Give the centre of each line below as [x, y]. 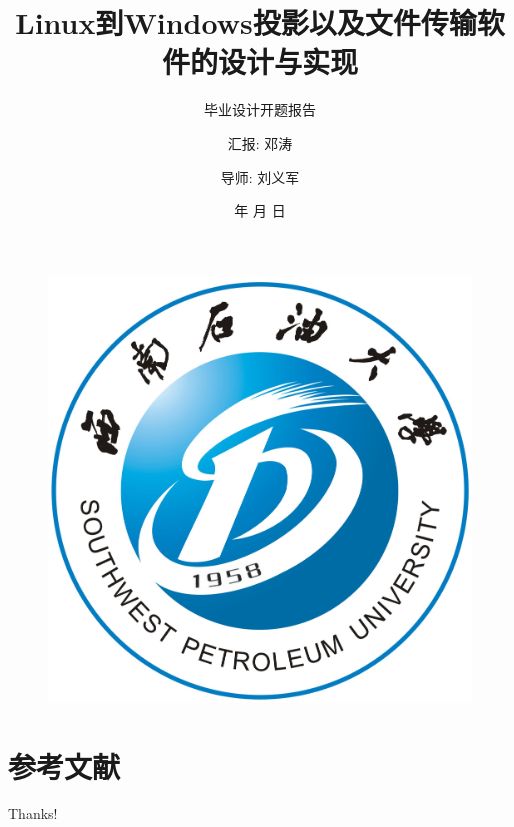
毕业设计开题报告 [260, 109]
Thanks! [33, 813]
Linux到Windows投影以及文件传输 [246, 22]
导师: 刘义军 [260, 176]
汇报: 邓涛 [260, 142]
